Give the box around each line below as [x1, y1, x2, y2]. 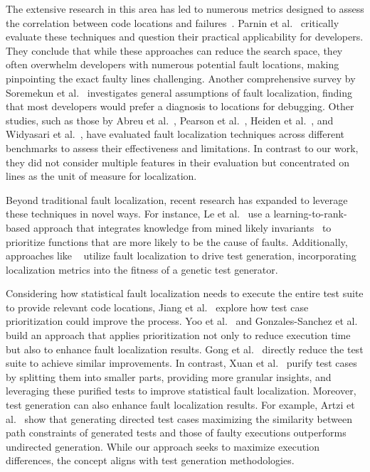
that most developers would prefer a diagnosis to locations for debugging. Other [6, 99, 354, 114]
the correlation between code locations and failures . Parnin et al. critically [6, 15, 339, 30]
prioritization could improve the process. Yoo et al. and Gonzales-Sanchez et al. [6, 313, 358, 328]
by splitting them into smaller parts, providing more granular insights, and [6, 369, 332, 384]
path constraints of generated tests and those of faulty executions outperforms [6, 425, 347, 440]
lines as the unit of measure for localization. [6, 168, 197, 183]
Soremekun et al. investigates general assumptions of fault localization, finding [6, 85, 353, 100]
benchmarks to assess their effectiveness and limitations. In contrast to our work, [6, 140, 359, 155]
